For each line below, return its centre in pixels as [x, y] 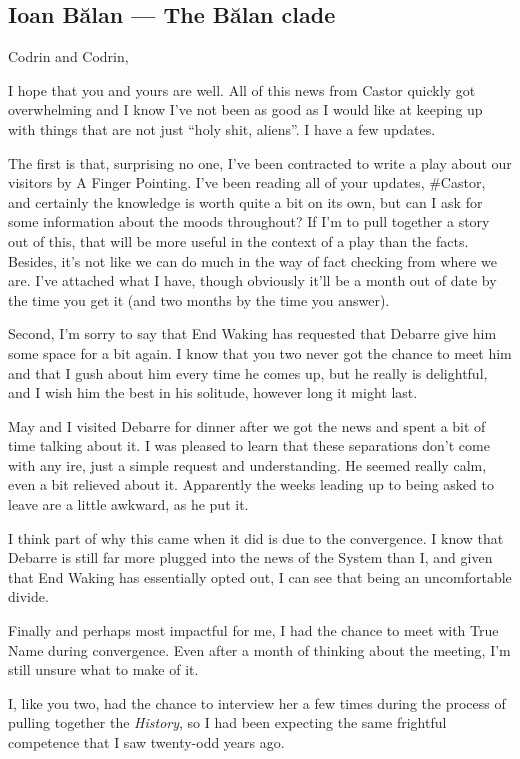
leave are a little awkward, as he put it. [128, 504]
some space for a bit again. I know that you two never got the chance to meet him [260, 352]
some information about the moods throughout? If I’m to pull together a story [249, 221]
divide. [28, 596]
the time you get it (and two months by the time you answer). [199, 299]
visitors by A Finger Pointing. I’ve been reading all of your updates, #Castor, [247, 182]
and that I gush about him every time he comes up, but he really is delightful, [248, 372]
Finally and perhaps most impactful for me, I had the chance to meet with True [253, 630]
